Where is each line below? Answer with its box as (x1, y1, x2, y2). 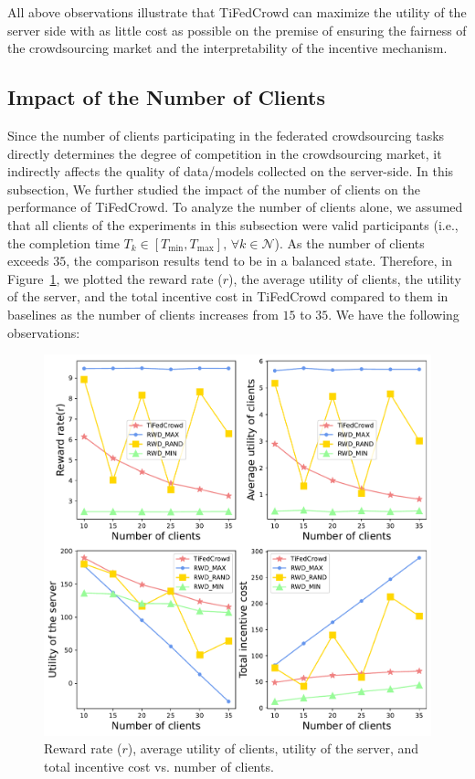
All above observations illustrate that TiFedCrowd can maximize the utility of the (7, 3, 467, 21)
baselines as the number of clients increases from (7, 304, 279, 323)
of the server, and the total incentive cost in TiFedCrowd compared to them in (7, 287, 449, 306)
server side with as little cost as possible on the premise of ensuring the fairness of (7, 20, 467, 39)
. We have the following (328, 304, 459, 323)
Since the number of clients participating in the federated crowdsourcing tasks (7, 125, 445, 144)
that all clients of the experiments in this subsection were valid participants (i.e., (7, 215, 459, 234)
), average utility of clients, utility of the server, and (127, 739, 419, 758)
